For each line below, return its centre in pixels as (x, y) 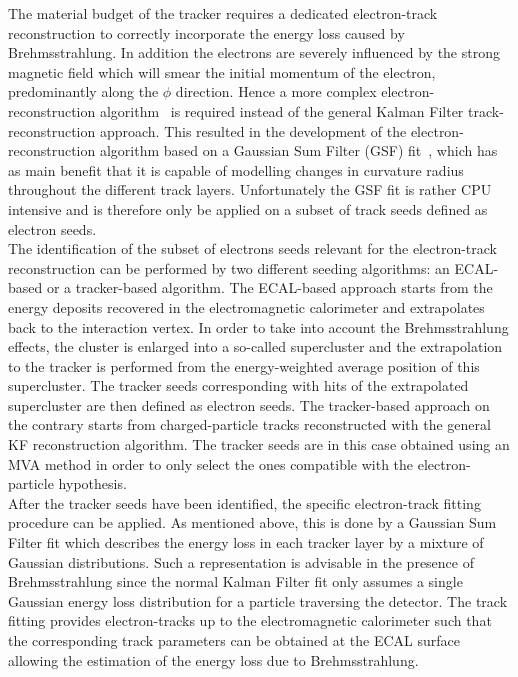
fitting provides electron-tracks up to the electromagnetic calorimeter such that (250, 620)
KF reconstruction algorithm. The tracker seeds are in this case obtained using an (259, 444)
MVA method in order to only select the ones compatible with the (211, 463)
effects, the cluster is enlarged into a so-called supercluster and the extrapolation (255, 346)
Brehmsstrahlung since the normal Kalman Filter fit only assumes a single (235, 581)
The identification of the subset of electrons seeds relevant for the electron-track (252, 248)
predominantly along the (83, 91)
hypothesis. (92, 483)
